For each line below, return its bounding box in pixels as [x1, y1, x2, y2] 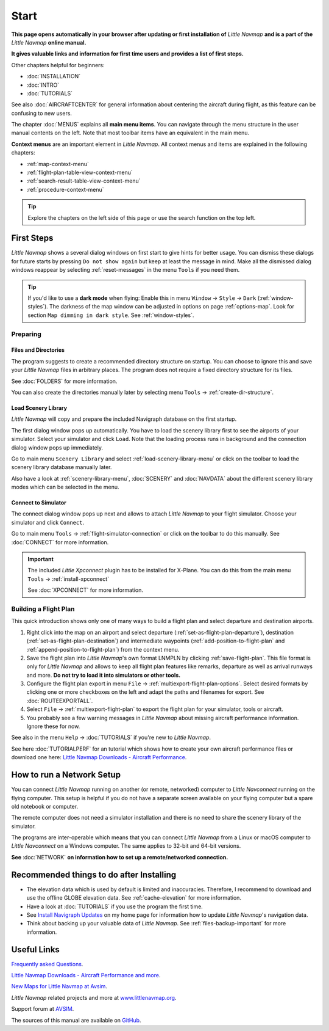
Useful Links [11, 944, 60, 955]
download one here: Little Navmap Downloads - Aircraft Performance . [11, 754, 187, 761]
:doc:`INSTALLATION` [26, 73, 81, 80]
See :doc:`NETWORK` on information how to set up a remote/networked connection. [11, 853, 228, 861]
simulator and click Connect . [11, 519, 85, 526]
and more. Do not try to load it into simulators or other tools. [26, 671, 181, 679]
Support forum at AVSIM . [11, 1005, 74, 1013]
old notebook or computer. [11, 803, 79, 810]
